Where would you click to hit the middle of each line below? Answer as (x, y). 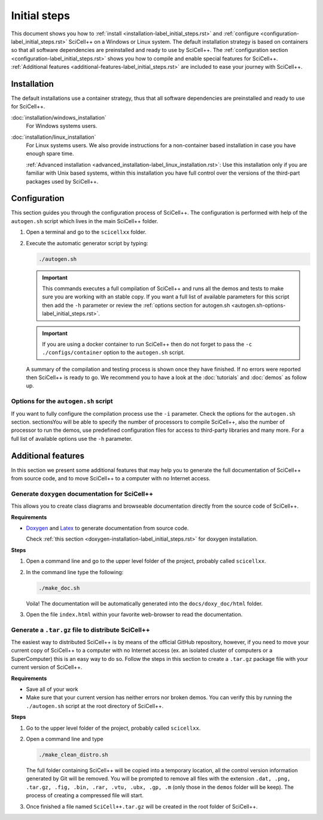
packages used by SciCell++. (62, 181)
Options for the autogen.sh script (62, 401)
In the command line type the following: (75, 572)
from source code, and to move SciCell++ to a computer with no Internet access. (111, 478)
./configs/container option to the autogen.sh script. (113, 352)
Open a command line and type (65, 739)
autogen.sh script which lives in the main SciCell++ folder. (85, 221)
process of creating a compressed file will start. (85, 795)
